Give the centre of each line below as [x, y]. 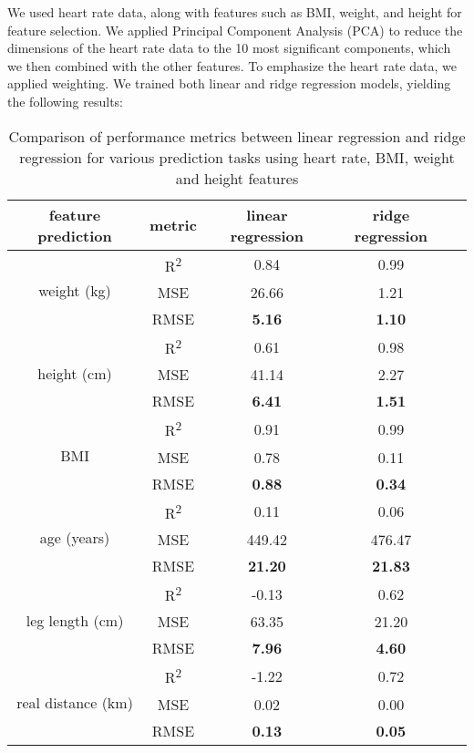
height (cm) [75, 373]
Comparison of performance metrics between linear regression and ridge [237, 136]
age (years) [75, 538]
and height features [237, 178]
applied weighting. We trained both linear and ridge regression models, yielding [229, 83]
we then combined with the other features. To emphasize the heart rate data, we [232, 65]
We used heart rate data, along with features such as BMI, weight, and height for [235, 12]
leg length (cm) [75, 620]
